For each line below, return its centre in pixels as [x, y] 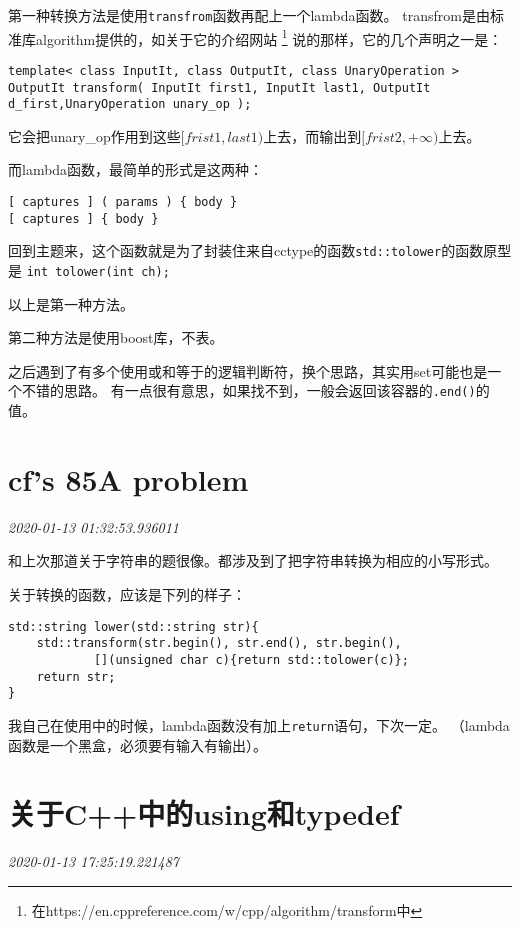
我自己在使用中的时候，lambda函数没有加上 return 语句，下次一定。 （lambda [259, 724]
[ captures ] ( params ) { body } [123, 202]
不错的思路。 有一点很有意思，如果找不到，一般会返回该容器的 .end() [248, 390]
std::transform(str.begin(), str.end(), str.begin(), [219, 643]
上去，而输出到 [312, 135]
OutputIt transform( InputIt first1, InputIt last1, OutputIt [219, 87]
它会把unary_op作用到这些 [94, 135]
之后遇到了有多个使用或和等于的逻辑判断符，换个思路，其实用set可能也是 [248, 370]
